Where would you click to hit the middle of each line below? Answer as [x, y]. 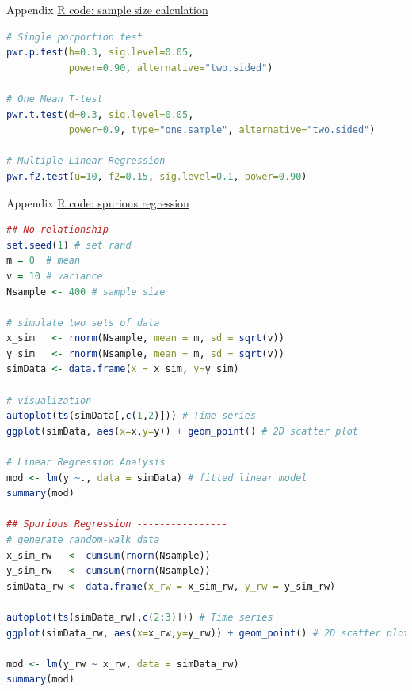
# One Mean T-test [55, 99]
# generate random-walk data [83, 540]
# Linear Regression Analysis [86, 463]
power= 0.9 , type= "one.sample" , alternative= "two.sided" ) [222, 130]
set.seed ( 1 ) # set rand [69, 245]
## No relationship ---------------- [106, 230]
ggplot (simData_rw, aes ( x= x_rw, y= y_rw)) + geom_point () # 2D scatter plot [208, 633]
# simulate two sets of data [83, 323]
